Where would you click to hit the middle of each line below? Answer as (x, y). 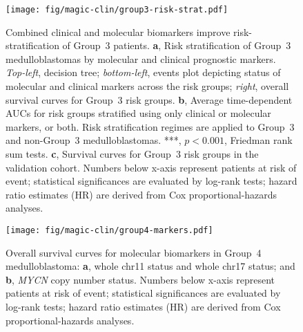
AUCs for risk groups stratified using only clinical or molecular (138, 113)
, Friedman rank (258, 140)
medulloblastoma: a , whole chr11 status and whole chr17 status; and (150, 266)
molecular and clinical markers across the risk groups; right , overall (147, 86)
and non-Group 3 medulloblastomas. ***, (94, 140)
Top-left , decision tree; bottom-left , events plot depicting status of (143, 72)
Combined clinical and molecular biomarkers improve (118, 31)
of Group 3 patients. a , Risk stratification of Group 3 (177, 45)
